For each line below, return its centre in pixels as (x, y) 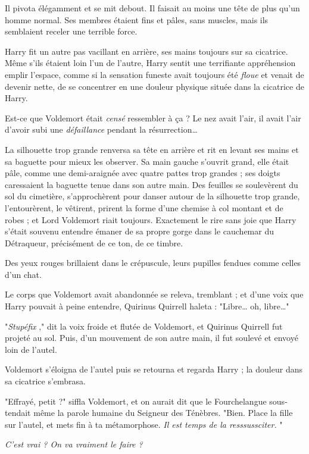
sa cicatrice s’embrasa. (45, 381)
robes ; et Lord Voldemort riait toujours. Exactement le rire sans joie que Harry (151, 219)
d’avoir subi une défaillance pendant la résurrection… (101, 129)
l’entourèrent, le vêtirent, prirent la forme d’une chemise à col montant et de (144, 207)
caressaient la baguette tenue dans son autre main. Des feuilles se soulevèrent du (152, 184)
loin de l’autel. (31, 349)
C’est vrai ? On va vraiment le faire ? (74, 444)
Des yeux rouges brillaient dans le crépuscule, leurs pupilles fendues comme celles (153, 263)
